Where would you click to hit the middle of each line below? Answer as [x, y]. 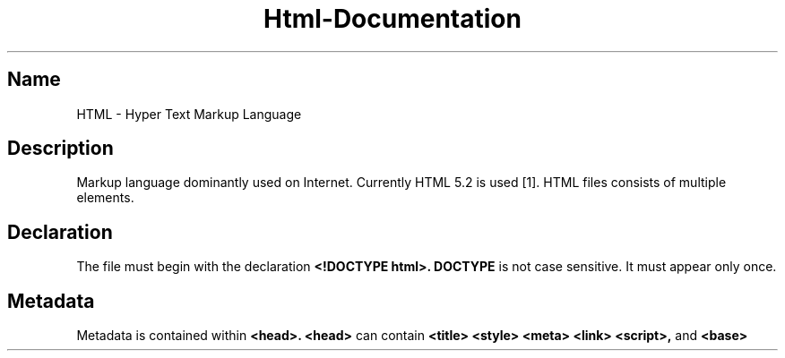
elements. [105, 198]
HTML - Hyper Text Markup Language [189, 114]
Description [60, 149]
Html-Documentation [392, 19]
